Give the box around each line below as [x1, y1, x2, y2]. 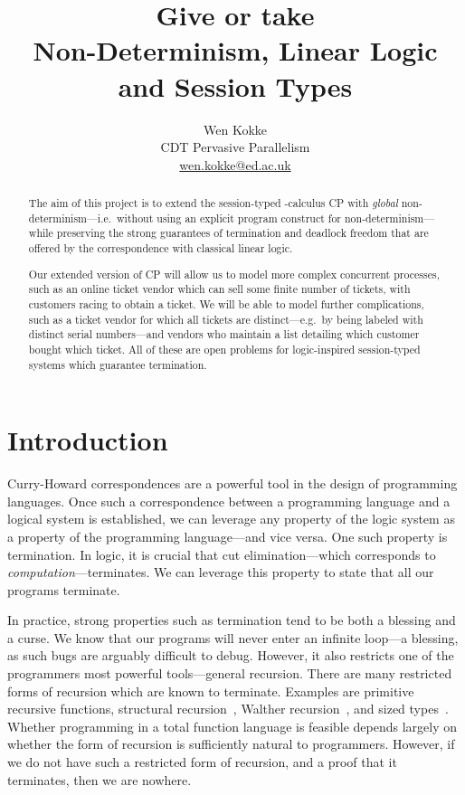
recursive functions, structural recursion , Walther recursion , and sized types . [7, 699, 449, 718]
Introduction [7, 421, 168, 459]
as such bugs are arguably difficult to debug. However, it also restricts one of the [7, 646, 454, 665]
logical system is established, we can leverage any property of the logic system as [7, 509, 455, 528]
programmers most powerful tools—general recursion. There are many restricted [7, 664, 452, 683]
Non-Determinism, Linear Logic [33, 32, 438, 69]
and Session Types [118, 67, 353, 104]
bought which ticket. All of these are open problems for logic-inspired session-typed [28, 341, 421, 356]
